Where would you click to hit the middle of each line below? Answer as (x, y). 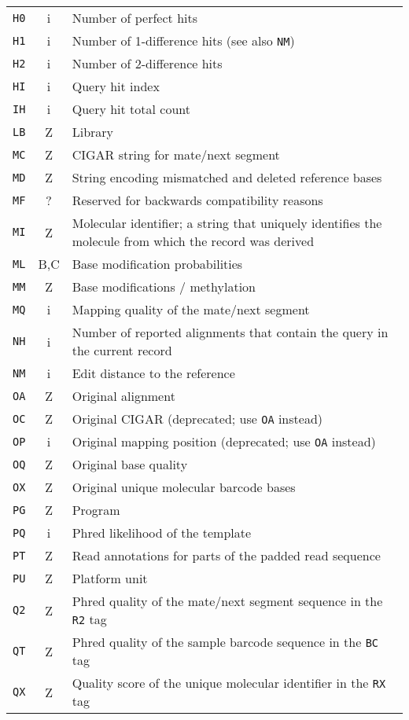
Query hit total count (131, 109)
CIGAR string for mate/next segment (176, 154)
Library (93, 132)
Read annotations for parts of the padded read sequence (226, 555)
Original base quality (130, 464)
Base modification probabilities (157, 264)
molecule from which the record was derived (193, 241)
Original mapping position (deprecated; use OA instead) (224, 441)
